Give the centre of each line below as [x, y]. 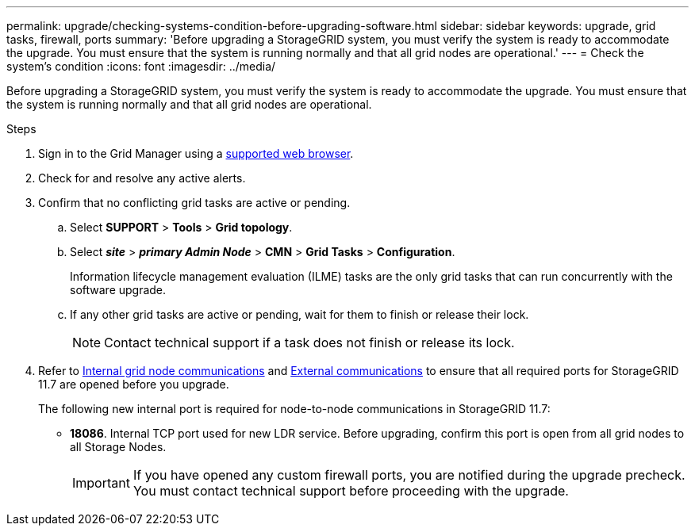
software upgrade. [118, 290]
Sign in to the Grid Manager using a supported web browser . [196, 153]
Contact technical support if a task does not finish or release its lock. [309, 343]
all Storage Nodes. [118, 447]
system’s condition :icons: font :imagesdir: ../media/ [141, 66]
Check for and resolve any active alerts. [142, 178]
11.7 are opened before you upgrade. [134, 384]
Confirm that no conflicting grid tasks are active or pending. [194, 203]
